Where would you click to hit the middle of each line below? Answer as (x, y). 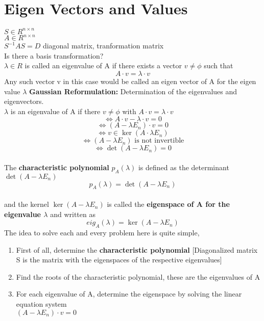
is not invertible (159, 141)
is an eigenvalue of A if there (55, 111)
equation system (41, 304)
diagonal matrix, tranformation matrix (103, 46)
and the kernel (27, 204)
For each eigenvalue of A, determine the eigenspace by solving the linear (129, 294)
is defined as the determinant (184, 167)
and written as (73, 214)
